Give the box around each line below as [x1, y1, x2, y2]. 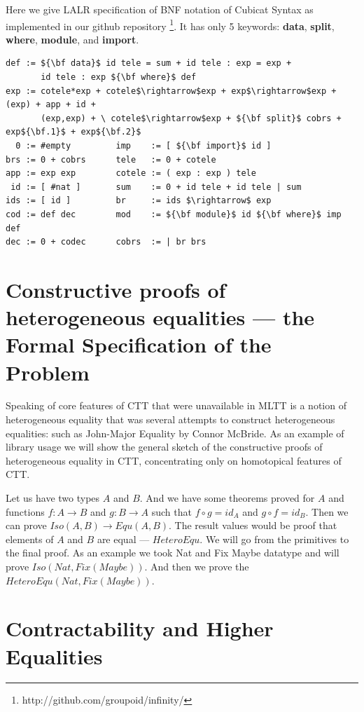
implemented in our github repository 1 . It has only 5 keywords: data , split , [6, 16, 335, 33]
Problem [6, 357, 90, 386]
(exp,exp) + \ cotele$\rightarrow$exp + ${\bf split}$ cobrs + [41, 113, 342, 123]
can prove [6, 518, 47, 533]
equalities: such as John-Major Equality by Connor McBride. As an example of [6, 425, 344, 440]
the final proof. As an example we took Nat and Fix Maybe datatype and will [6, 545, 339, 560]
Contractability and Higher [6, 614, 274, 643]
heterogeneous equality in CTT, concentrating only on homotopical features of [6, 453, 342, 467]
